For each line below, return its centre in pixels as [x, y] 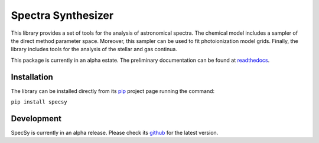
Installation [32, 77]
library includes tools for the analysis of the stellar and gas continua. [94, 49]
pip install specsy [39, 102]
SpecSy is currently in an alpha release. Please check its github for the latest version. [115, 132]
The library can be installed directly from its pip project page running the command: [113, 91]
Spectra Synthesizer [62, 15]
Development [36, 119]
